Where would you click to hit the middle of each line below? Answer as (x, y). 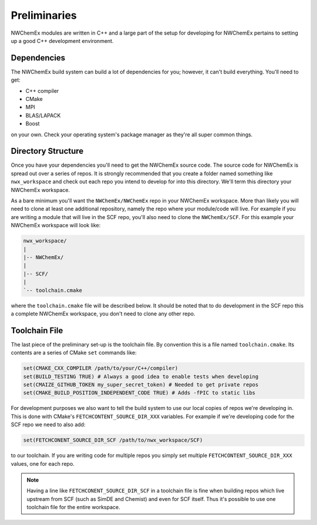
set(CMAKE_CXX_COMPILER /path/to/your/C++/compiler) (101, 368)
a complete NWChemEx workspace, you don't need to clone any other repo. (103, 314)
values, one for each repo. (43, 463)
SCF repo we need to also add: (48, 425)
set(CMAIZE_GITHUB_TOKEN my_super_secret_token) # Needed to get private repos (141, 384)
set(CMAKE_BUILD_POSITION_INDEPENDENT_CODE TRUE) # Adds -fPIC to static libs (139, 393)
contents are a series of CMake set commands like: (74, 353)
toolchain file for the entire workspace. (73, 507)
